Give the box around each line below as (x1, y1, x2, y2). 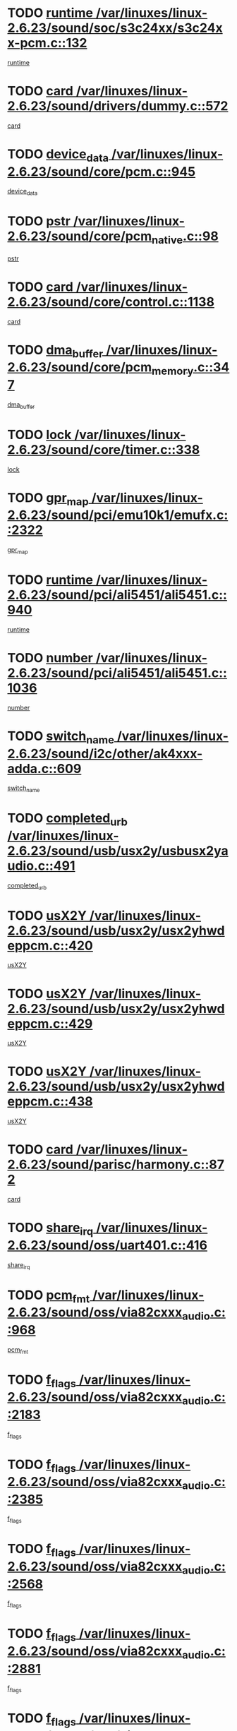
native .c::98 (151, 228, 219, 246)
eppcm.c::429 (7, 1015, 93, 1031)
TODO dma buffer (7, 342, 104, 361)
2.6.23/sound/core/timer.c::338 (7, 441, 200, 457)
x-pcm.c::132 (7, 35, 87, 51)
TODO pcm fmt (7, 1287, 90, 1305)
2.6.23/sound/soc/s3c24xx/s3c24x (7, 20, 224, 36)
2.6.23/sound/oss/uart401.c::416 (7, 1237, 208, 1253)
